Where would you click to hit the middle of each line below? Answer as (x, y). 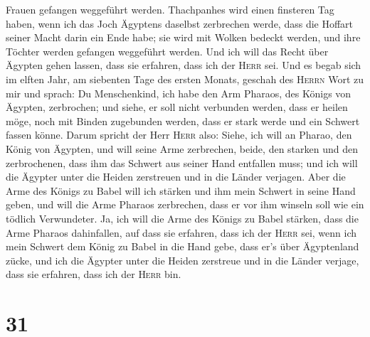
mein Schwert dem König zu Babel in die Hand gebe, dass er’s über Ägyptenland (183, 246)
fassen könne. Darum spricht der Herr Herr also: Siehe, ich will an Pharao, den (179, 135)
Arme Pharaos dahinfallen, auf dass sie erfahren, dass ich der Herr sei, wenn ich (181, 232)
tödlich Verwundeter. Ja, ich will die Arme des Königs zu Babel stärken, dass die (182, 218)
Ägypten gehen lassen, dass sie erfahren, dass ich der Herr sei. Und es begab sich (184, 65)
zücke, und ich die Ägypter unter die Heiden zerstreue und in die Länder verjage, (183, 260)
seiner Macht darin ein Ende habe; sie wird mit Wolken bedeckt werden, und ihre (183, 37)
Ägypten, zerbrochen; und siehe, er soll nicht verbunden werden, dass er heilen (177, 107)
